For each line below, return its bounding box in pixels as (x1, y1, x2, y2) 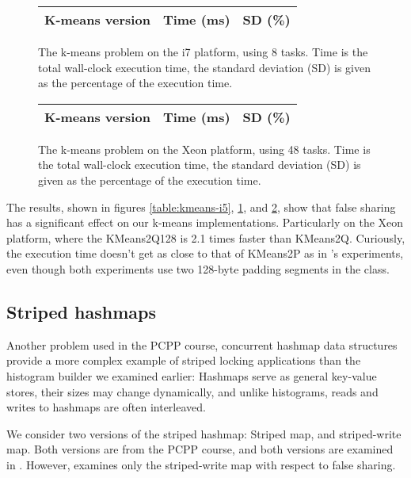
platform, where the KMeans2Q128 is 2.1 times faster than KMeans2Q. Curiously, (6, 229, 405, 246)
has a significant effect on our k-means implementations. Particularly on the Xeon (6, 214, 404, 231)
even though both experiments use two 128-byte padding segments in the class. (6, 260, 390, 277)
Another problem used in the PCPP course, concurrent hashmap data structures (6, 336, 398, 353)
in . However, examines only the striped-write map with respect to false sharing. (6, 456, 396, 472)
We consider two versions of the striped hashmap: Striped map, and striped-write (6, 425, 401, 442)
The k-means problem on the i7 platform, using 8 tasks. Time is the (38, 44, 368, 59)
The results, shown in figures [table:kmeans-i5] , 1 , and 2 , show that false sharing (6, 198, 396, 215)
